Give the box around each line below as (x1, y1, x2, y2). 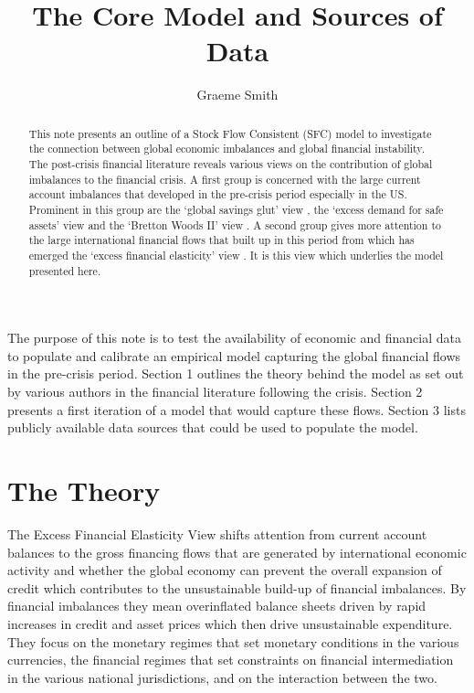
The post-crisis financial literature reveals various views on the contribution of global (28, 156, 433, 172)
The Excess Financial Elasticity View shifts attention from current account (7, 524, 427, 543)
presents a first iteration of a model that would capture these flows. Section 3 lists (7, 400, 466, 419)
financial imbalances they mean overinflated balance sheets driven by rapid (7, 596, 427, 615)
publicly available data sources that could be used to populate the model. (7, 418, 418, 437)
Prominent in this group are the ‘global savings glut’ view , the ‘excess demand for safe (28, 201, 444, 217)
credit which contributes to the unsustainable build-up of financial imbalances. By (7, 578, 467, 597)
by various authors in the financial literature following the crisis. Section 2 (7, 382, 423, 401)
